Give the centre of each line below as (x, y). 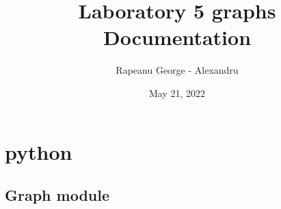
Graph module (57, 195)
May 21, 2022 (177, 93)
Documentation (177, 37)
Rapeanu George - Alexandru (177, 70)
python (39, 151)
